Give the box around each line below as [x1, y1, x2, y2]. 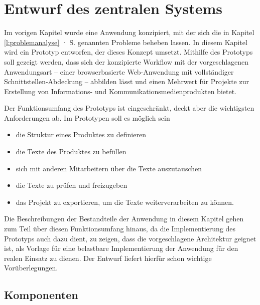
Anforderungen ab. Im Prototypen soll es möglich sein [4, 112, 170, 123]
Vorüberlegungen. [4, 262, 58, 273]
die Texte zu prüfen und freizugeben [16, 180, 127, 190]
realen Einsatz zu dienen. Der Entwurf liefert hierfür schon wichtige [4, 252, 212, 263]
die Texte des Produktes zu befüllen [16, 146, 126, 157]
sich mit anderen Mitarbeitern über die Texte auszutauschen [16, 163, 202, 173]
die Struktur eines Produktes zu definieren [16, 129, 146, 140]
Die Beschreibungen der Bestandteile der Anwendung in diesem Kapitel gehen [4, 213, 244, 224]
